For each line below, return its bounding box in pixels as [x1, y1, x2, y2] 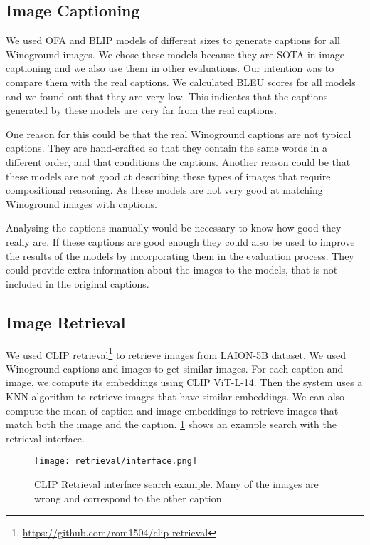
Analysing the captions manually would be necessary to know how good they [6, 220, 342, 235]
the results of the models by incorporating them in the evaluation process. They [6, 248, 354, 263]
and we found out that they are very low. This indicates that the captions [6, 88, 328, 103]
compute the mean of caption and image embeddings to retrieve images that [6, 403, 339, 417]
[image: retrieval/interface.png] [34, 456, 198, 467]
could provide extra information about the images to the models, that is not [6, 262, 338, 277]
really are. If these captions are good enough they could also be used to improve [6, 234, 355, 249]
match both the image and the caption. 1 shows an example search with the [6, 417, 337, 432]
